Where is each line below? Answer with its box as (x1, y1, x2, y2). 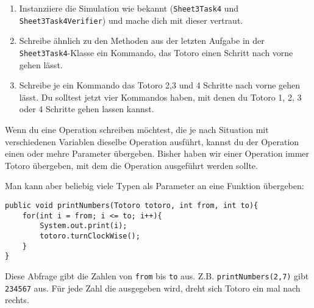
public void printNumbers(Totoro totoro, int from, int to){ (5, 201, 259, 210)
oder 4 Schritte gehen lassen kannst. (19, 102, 154, 115)
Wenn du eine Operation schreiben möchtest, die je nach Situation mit (5, 123, 269, 135)
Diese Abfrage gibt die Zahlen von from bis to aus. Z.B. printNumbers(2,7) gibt (5, 269, 309, 282)
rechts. (5, 293, 29, 306)
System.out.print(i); (40, 221, 127, 231)
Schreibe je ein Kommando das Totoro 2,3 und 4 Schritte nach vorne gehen (19, 79, 301, 91)
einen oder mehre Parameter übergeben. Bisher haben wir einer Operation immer (5, 147, 310, 160)
